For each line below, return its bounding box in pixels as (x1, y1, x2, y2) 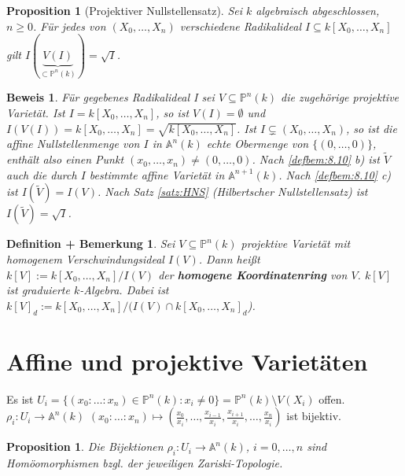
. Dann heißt (198, 250, 260, 267)
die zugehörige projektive (281, 89, 399, 105)
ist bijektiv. (286, 408, 341, 424)
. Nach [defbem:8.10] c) (278, 166, 392, 183)
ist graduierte (6, 282, 70, 298)
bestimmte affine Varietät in (89, 166, 225, 183)
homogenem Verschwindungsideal (6, 250, 164, 267)
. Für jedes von (33, 17, 106, 34)
